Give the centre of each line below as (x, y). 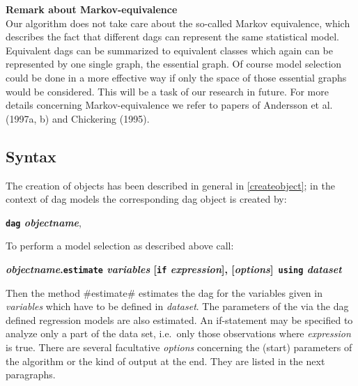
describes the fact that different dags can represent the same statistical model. (172, 37)
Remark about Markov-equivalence (92, 9)
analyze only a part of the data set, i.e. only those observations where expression (178, 333)
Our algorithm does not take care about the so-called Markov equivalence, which (178, 23)
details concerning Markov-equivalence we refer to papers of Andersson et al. (169, 105)
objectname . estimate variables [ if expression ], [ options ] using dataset (174, 269)
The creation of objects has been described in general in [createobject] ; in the (170, 185)
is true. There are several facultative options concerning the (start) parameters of (179, 347)
